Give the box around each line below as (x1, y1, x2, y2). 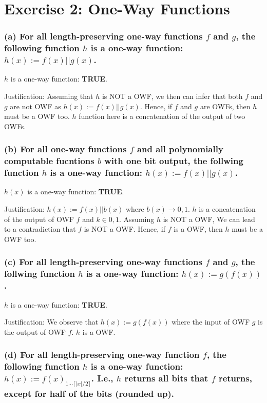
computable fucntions (4, 154, 94, 167)
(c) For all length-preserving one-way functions (4, 255, 202, 268)
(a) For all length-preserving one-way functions (4, 30, 203, 43)
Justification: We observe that (4, 316, 99, 327)
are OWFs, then (200, 100, 251, 111)
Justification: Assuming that (4, 91, 93, 102)
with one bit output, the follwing (104, 154, 243, 167)
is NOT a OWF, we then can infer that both (102, 91, 243, 102)
